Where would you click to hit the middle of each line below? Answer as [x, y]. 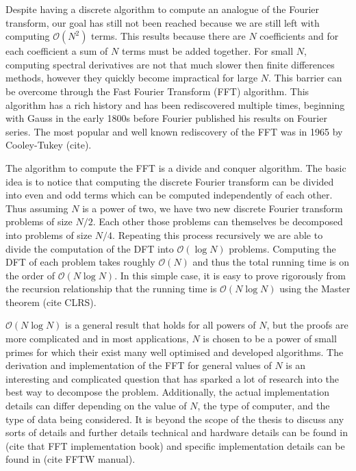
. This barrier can [305, 78]
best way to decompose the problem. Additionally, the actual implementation [168, 392]
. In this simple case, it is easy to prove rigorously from [230, 275]
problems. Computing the [282, 248]
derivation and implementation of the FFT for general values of [139, 365]
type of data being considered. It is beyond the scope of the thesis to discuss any [175, 419]
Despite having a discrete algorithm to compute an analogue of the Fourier [163, 9]
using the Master [315, 289]
